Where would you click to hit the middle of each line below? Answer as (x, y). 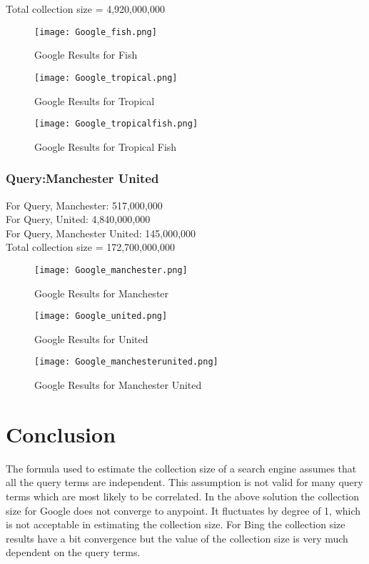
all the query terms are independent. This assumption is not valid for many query (184, 482)
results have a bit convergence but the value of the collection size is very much (177, 538)
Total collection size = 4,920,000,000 (85, 9)
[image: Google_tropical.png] (106, 78)
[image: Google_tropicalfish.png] (116, 124)
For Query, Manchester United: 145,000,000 (101, 233)
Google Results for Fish (86, 55)
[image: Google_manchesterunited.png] (126, 362)
